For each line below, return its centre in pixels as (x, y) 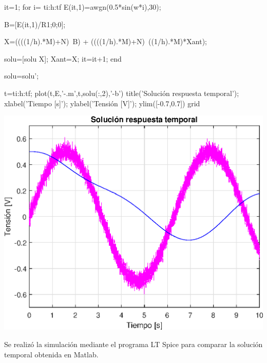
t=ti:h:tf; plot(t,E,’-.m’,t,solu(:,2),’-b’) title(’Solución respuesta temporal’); (122, 93)
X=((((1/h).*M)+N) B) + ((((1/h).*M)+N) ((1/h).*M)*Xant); (106, 41)
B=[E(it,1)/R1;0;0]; (35, 24)
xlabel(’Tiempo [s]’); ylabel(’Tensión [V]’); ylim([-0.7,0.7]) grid (102, 103)
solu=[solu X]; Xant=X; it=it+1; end (63, 58)
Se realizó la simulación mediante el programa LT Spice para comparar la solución (133, 344)
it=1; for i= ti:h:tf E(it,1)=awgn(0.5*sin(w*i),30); (83, 7)
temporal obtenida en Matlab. (51, 354)
